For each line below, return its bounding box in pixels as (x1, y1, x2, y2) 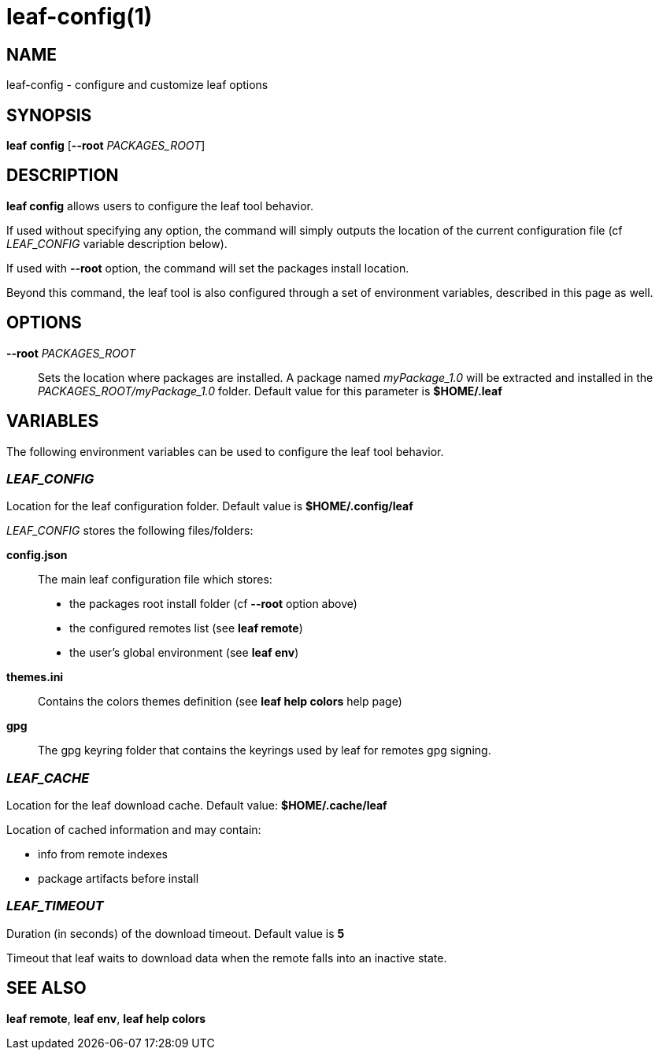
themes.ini (6, 670, 64, 684)
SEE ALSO (6, 978, 87, 999)
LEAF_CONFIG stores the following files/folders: (6, 524, 254, 538)
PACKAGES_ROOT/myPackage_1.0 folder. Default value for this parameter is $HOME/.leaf (38, 383, 502, 398)
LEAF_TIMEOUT (6, 898, 104, 914)
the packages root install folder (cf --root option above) (69, 597, 357, 611)
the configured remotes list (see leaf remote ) (69, 621, 303, 635)
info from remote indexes (38, 847, 168, 861)
